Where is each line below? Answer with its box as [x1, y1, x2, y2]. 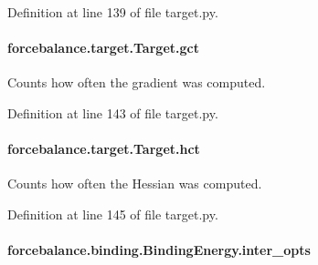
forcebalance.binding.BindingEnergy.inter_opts [7, 240, 311, 260]
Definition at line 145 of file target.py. [7, 204, 218, 223]
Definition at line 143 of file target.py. [7, 103, 218, 122]
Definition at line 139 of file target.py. [7, 3, 218, 21]
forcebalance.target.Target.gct [7, 38, 199, 57]
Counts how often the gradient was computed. [7, 73, 266, 92]
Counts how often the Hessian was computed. [7, 174, 262, 193]
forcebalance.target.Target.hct [7, 139, 200, 158]
